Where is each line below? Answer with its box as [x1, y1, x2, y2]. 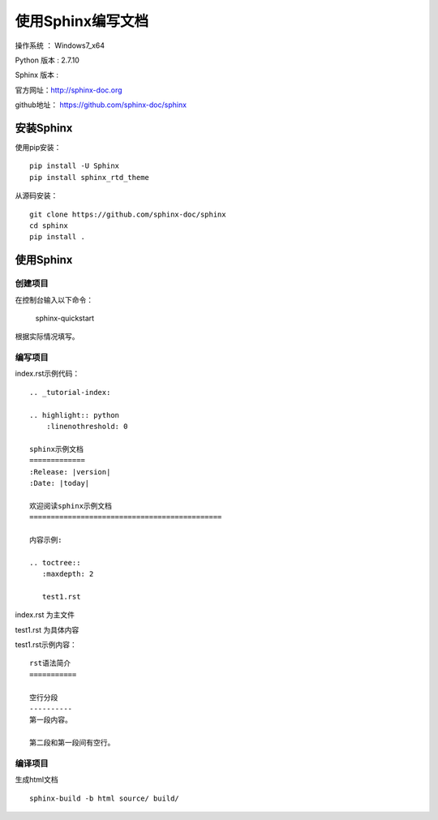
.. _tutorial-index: [29, 388, 111, 397]
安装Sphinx [15, 121, 73, 135]
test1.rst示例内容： [15, 640, 77, 650]
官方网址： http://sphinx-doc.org [15, 85, 122, 95]
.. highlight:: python [29, 410, 120, 419]
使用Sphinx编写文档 [15, 12, 149, 30]
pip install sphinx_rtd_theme [29, 173, 150, 182]
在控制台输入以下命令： [15, 294, 93, 304]
